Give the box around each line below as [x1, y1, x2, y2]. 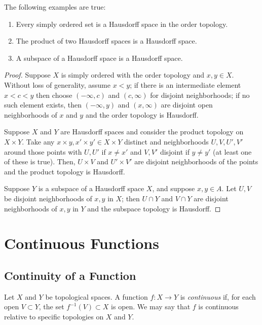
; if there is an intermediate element [130, 79, 241, 90]
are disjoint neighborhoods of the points [134, 156, 258, 167]
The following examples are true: [4, 2, 106, 12]
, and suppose [152, 183, 195, 194]
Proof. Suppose [4, 69, 51, 80]
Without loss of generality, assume [4, 79, 110, 90]
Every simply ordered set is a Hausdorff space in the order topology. [16, 18, 228, 29]
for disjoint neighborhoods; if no [150, 89, 250, 100]
